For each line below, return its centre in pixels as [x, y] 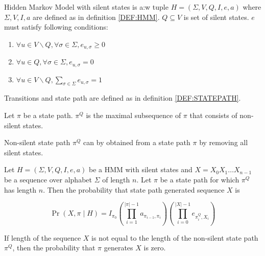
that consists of [213, 115]
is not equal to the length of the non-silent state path [175, 237]
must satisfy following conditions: [56, 27]
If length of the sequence [43, 237]
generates [118, 248]
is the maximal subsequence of [134, 115]
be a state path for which [200, 180]
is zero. [155, 248]
